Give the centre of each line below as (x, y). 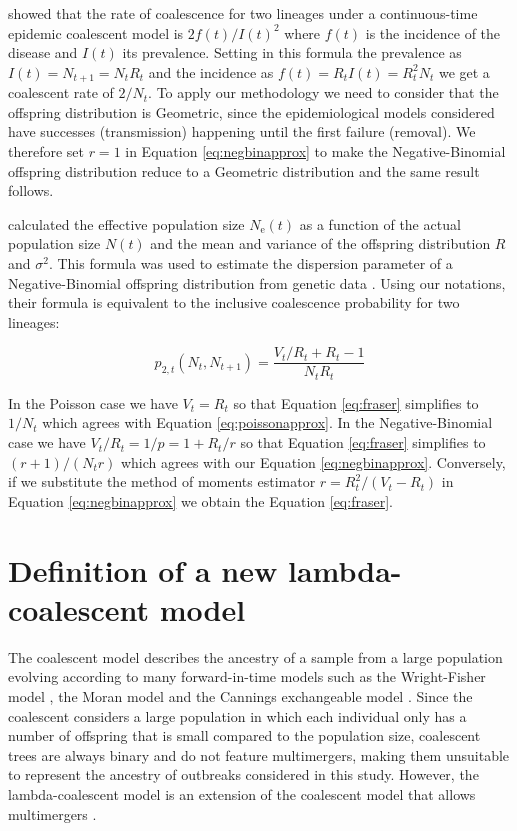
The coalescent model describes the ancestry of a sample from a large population (255, 656)
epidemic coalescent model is (96, 32)
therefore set (46, 151)
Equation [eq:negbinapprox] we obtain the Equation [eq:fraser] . (200, 500)
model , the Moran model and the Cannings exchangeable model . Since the (240, 695)
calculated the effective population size (126, 223)
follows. (31, 190)
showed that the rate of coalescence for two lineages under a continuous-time (243, 13)
